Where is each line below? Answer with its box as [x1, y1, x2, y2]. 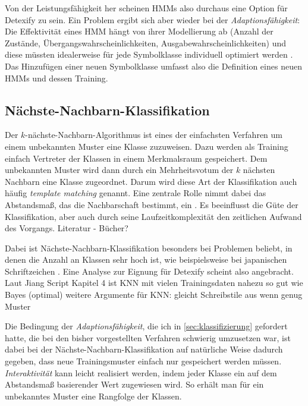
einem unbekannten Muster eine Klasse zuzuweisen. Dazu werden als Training [5, 140, 288, 152]
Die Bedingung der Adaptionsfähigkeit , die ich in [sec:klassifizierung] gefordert [5, 320, 288, 332]
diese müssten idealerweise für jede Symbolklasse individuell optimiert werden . [5, 48, 293, 61]
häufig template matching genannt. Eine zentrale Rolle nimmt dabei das [5, 187, 266, 199]
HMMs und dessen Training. [5, 71, 108, 84]
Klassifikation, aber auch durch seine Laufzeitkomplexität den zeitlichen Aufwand [5, 210, 302, 222]
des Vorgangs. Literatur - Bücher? [5, 222, 128, 234]
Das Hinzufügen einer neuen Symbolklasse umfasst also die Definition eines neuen [5, 59, 302, 72]
